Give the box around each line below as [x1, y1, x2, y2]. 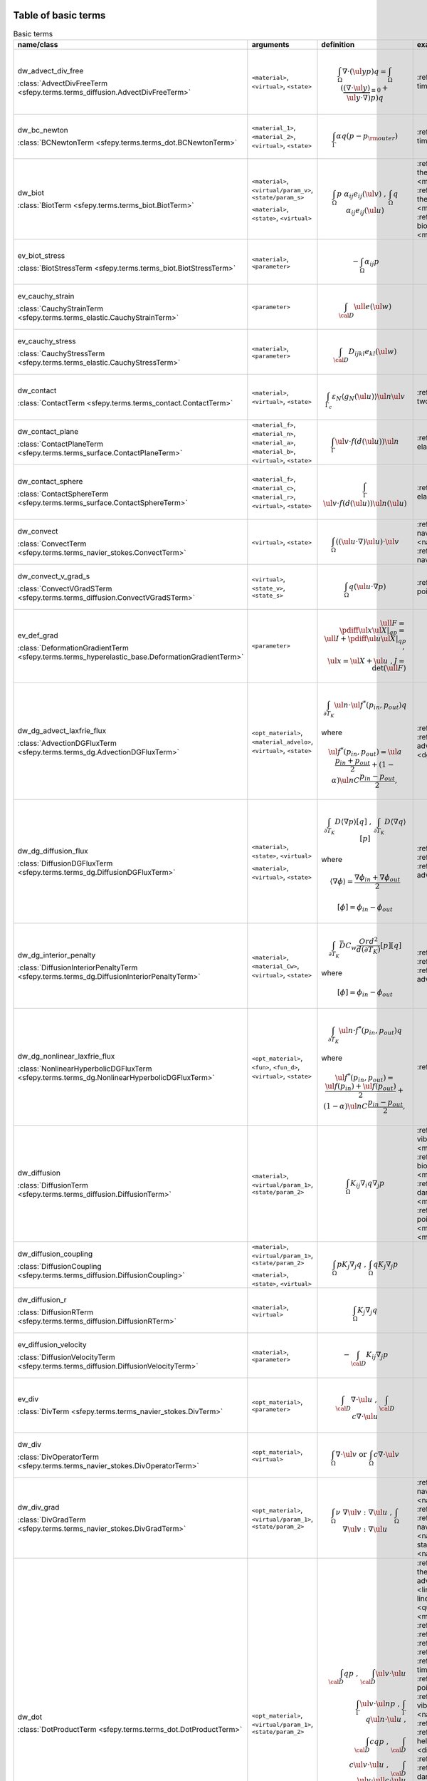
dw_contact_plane [17, 426, 79, 436]
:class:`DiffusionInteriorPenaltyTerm [17, 962, 138, 972]
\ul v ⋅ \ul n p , [359, 1699, 400, 1708]
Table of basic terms [13, 9, 106, 21]
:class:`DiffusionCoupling [17, 1262, 102, 1272]
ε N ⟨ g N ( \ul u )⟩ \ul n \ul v [332, 392, 406, 403]
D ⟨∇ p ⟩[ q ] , [334, 817, 372, 826]
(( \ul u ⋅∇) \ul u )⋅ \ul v [335, 536, 399, 546]
